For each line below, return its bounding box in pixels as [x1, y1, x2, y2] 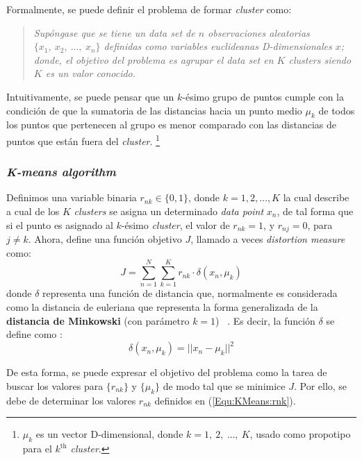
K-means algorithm [6, 163, 116, 180]
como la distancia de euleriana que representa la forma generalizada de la [6, 299, 318, 314]
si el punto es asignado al [6, 217, 113, 232]
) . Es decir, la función [215, 313, 315, 327]
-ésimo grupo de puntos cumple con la [182, 89, 345, 103]
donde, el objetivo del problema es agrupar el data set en [33, 52, 274, 67]
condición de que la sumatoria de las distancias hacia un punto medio [6, 103, 302, 117]
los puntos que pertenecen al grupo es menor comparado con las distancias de [6, 117, 337, 132]
